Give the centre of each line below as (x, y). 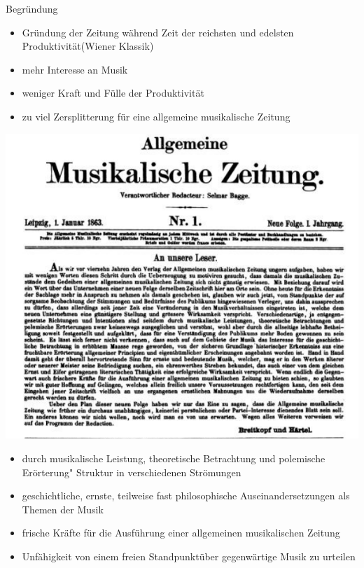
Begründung (32, 8)
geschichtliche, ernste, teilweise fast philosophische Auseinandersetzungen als (186, 496)
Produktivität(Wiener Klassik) (88, 46)
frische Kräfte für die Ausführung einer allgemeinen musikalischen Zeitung (181, 533)
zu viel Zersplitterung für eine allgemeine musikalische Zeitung (156, 116)
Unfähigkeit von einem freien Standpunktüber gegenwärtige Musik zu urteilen (189, 556)
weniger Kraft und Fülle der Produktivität (113, 93)
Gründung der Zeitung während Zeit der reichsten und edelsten (158, 32)
